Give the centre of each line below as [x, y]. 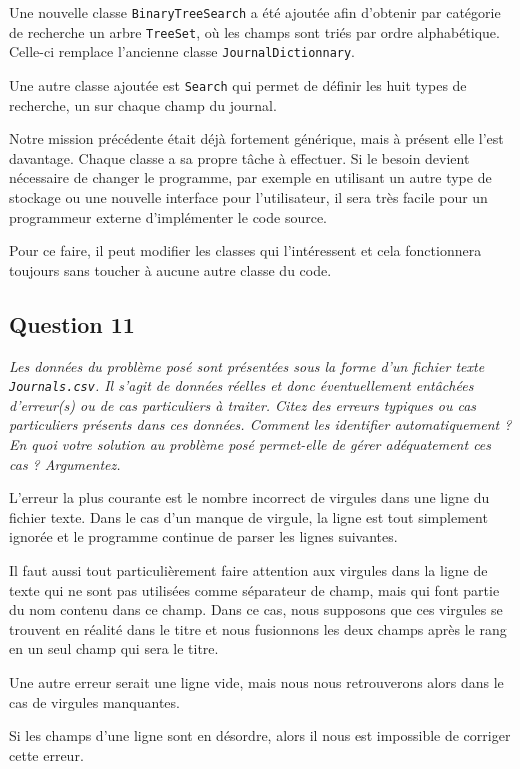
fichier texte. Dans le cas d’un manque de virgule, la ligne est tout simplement [248, 516]
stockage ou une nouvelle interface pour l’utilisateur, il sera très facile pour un [248, 197]
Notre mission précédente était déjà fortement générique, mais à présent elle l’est [256, 138]
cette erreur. [46, 754]
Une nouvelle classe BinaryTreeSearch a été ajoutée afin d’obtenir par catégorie [255, 12]
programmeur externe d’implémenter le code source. [168, 216]
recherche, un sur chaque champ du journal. [143, 104]
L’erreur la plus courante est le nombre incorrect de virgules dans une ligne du [249, 497]
